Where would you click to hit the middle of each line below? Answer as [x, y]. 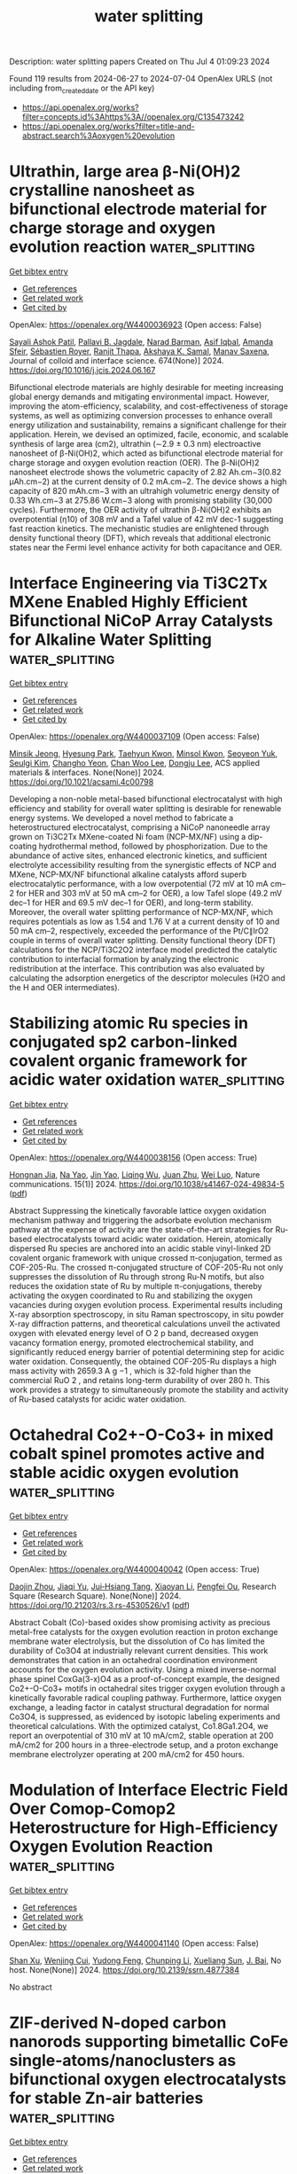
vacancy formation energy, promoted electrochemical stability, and [132, 1342]
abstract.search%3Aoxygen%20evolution [98, 136]
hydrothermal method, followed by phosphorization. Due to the [153, 846]
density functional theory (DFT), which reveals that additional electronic [140, 537]
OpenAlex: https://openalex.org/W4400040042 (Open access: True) [134, 1569]
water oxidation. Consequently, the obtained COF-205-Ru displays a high [143, 1361]
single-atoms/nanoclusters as [123, 2060]
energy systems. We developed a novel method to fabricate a [121, 817]
